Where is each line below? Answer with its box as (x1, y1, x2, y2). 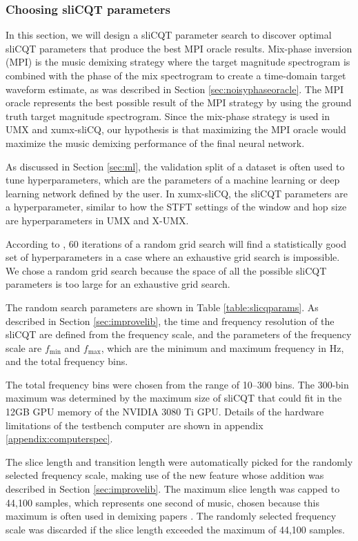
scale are (6, 340, 42, 355)
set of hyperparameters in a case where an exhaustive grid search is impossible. (6, 250, 340, 264)
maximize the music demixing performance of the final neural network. (6, 135, 305, 150)
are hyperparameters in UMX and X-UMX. (6, 213, 189, 227)
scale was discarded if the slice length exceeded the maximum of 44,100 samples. (6, 522, 345, 536)
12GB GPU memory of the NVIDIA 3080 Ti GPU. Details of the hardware (6, 404, 324, 419)
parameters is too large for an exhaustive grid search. (6, 277, 230, 291)
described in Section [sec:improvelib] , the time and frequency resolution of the (6, 313, 335, 328)
